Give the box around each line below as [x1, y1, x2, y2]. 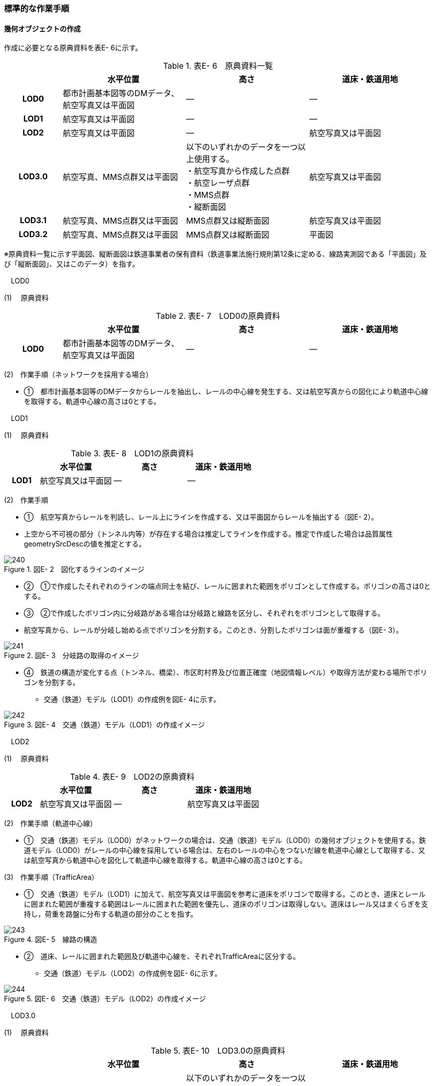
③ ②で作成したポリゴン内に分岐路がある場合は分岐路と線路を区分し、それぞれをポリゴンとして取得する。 [24, 609, 385, 618]
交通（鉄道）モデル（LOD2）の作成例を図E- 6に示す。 [44, 969, 221, 978]
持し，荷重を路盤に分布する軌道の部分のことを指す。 [24, 910, 198, 919]
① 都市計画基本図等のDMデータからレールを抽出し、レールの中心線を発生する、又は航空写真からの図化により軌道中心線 [24, 387, 428, 396]
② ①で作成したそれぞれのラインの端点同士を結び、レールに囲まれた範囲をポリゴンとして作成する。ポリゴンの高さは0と [24, 582, 431, 591]
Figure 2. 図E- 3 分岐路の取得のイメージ [4, 651, 139, 660]
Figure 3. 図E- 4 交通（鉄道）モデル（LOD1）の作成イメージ [4, 720, 205, 729]
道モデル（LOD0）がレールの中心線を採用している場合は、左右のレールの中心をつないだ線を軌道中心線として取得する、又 [24, 846, 426, 855]
